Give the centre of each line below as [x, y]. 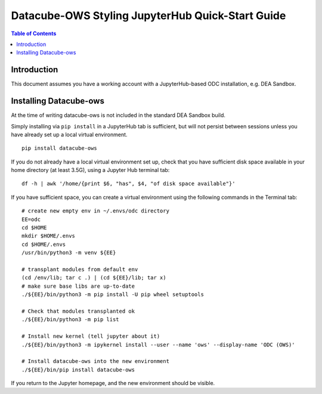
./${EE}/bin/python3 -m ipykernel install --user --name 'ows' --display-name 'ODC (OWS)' [158, 344]
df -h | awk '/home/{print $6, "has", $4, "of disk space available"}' [129, 184]
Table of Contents [34, 33]
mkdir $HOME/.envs [49, 236]
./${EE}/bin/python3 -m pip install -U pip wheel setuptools [113, 295]
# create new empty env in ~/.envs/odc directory [96, 211]
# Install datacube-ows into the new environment [96, 361]
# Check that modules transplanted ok [78, 311]
